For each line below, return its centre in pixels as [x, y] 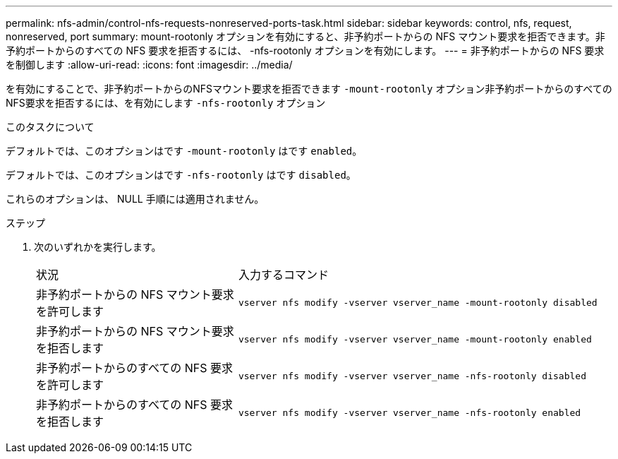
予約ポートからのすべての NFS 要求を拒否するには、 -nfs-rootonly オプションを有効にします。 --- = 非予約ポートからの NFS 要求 [305, 50]
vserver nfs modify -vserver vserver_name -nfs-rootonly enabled [410, 412]
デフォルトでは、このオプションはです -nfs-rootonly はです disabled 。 [181, 175]
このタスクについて [50, 127]
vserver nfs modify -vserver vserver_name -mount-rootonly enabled [415, 339]
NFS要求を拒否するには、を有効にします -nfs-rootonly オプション [166, 103]
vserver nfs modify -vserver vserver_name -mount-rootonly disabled [418, 302]
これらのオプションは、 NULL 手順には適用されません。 [135, 199]
